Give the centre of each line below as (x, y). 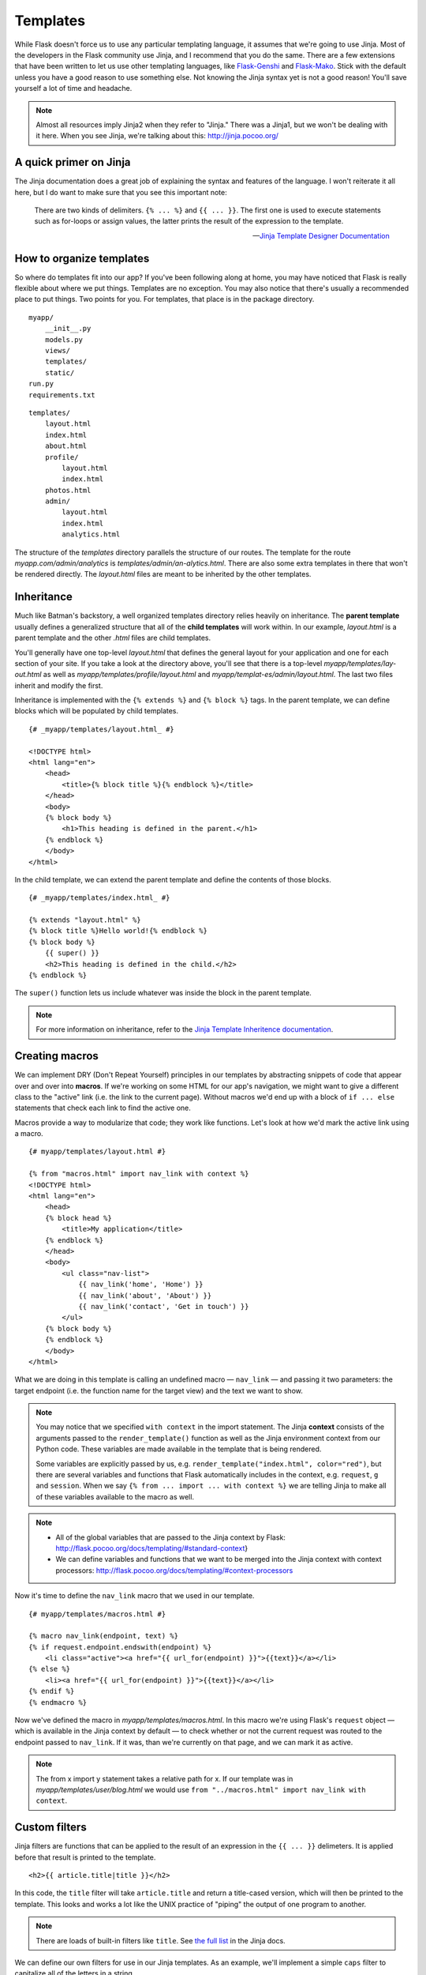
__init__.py (68, 329)
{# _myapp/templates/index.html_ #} (99, 898)
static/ (60, 372)
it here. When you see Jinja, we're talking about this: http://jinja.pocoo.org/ (157, 136)
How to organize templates (82, 258)
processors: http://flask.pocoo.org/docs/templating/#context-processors (174, 1570)
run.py (41, 384)
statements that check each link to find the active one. (103, 1108)
